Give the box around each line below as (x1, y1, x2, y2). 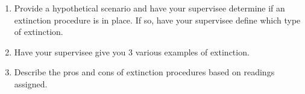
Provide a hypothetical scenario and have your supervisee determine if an (14, 2, 285, 14)
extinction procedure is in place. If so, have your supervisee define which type (14, 13, 301, 26)
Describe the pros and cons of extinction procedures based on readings (14, 66, 275, 78)
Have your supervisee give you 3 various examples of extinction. (14, 45, 250, 58)
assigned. (14, 77, 48, 90)
